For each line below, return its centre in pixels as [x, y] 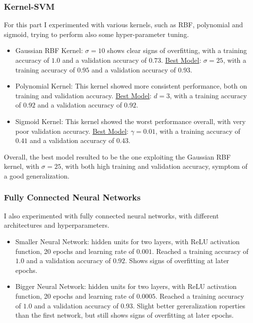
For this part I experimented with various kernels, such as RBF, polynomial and [124, 25]
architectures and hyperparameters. [57, 225]
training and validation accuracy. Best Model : [83, 95]
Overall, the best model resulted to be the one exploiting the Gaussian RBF [117, 156]
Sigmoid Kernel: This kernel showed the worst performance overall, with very [130, 121]
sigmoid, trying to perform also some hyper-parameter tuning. [97, 34]
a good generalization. [37, 175]
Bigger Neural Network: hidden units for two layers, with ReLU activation [126, 286]
